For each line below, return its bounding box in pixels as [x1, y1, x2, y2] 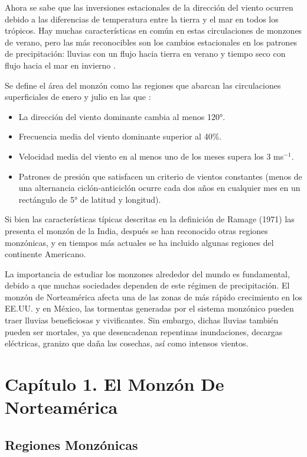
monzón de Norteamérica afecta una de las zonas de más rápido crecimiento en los [5, 290, 302, 303]
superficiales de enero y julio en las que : [5, 90, 151, 103]
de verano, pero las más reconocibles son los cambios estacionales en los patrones [5, 35, 298, 48]
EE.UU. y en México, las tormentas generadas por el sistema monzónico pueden [5, 302, 294, 315]
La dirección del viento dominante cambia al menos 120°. [18, 110, 226, 122]
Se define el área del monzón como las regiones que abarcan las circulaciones [5, 79, 281, 91]
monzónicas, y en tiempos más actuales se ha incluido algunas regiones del [5, 236, 274, 248]
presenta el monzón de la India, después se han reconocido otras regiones [5, 224, 268, 236]
